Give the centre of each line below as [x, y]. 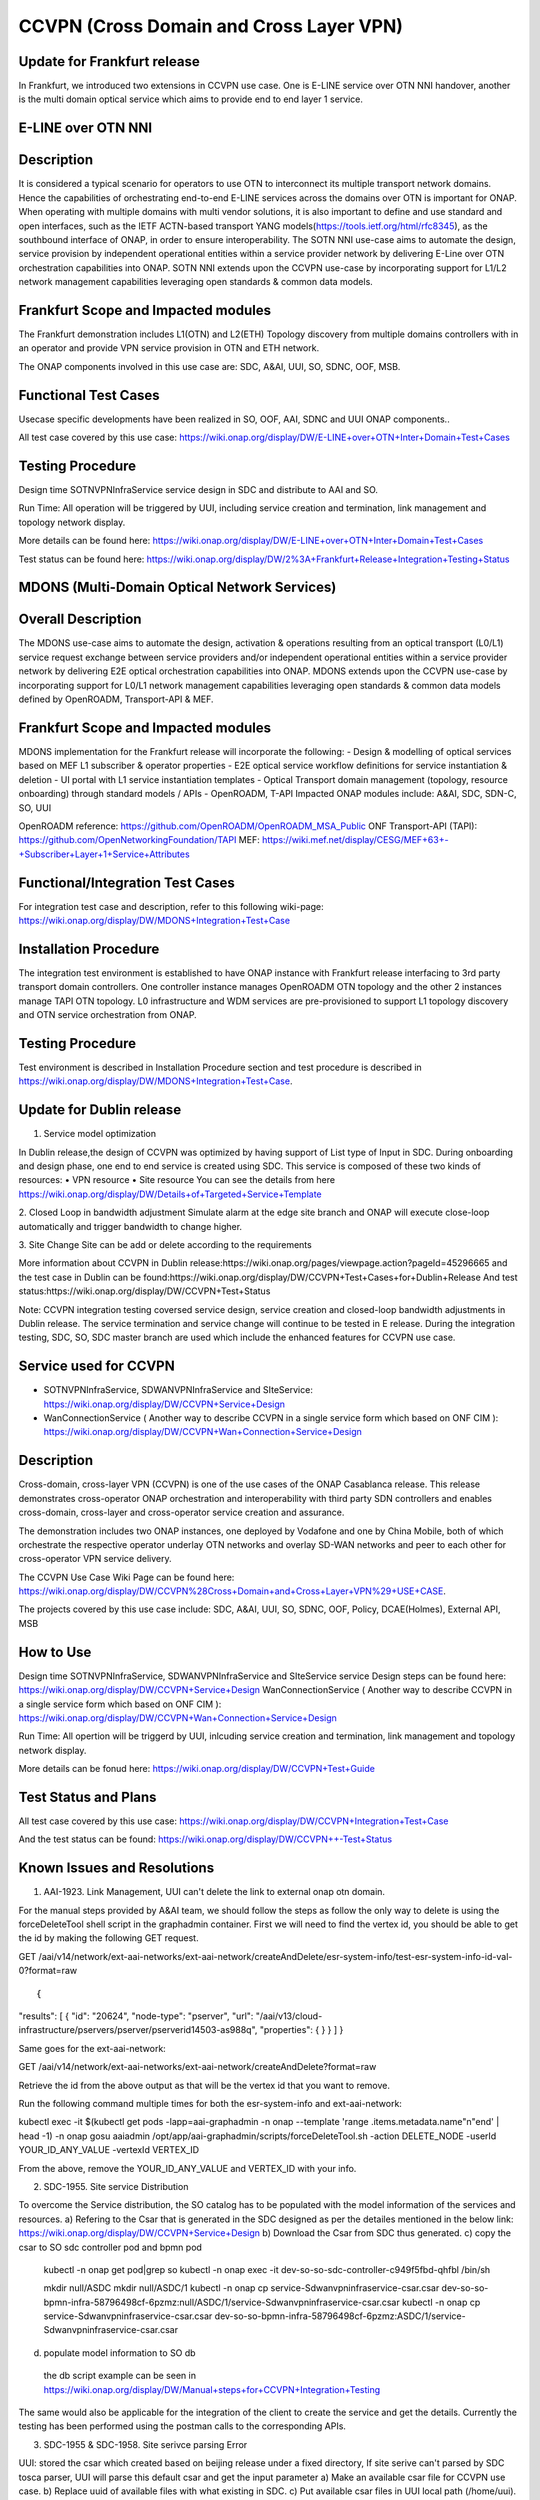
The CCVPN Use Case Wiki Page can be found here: [126, 1577]
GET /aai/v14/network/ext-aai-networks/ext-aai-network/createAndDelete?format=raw [197, 2067]
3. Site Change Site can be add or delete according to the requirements [165, 1244]
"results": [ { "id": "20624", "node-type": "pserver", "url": [136, 2016]
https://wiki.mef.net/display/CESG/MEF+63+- [355, 840]
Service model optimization [100, 1134]
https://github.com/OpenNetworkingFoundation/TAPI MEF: [139, 840]
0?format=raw [48, 1971]
